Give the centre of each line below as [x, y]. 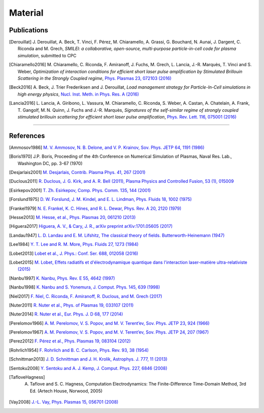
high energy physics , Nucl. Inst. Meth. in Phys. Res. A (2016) [78, 94]
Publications [29, 30]
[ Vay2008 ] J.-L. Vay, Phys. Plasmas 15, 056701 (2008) [64, 402]
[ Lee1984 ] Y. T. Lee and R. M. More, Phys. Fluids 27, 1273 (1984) [74, 244]
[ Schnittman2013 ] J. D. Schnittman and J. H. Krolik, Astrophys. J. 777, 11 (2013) [88, 359]
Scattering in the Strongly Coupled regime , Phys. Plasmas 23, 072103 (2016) [95, 78]
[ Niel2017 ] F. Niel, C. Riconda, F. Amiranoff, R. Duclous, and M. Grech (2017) [86, 296]
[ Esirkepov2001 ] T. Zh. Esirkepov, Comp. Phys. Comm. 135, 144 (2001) [80, 190]
